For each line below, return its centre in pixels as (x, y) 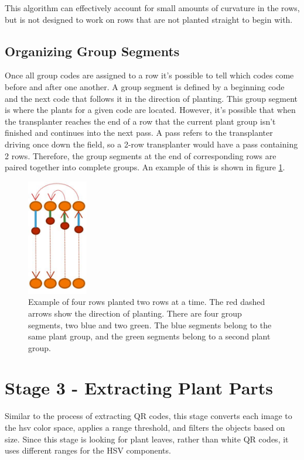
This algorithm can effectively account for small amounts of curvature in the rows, (152, 8)
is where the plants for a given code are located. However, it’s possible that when (150, 110)
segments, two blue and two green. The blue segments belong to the (150, 325)
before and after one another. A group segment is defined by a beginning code (145, 86)
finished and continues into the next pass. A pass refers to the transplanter (139, 133)
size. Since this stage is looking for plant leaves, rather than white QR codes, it (147, 439)
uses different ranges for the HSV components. (88, 450)
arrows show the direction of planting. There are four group (135, 313)
